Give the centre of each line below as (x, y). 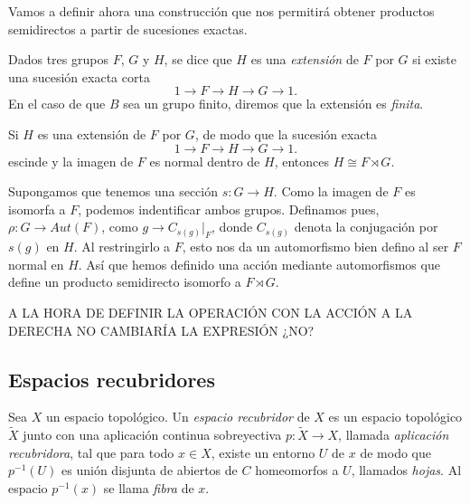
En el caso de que (57, 104)
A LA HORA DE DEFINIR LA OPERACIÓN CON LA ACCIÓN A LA (211, 312)
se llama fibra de (149, 487)
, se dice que (198, 59)
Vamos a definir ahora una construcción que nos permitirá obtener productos (221, 11)
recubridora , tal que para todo (91, 452)
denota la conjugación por (366, 227)
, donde (232, 227)
